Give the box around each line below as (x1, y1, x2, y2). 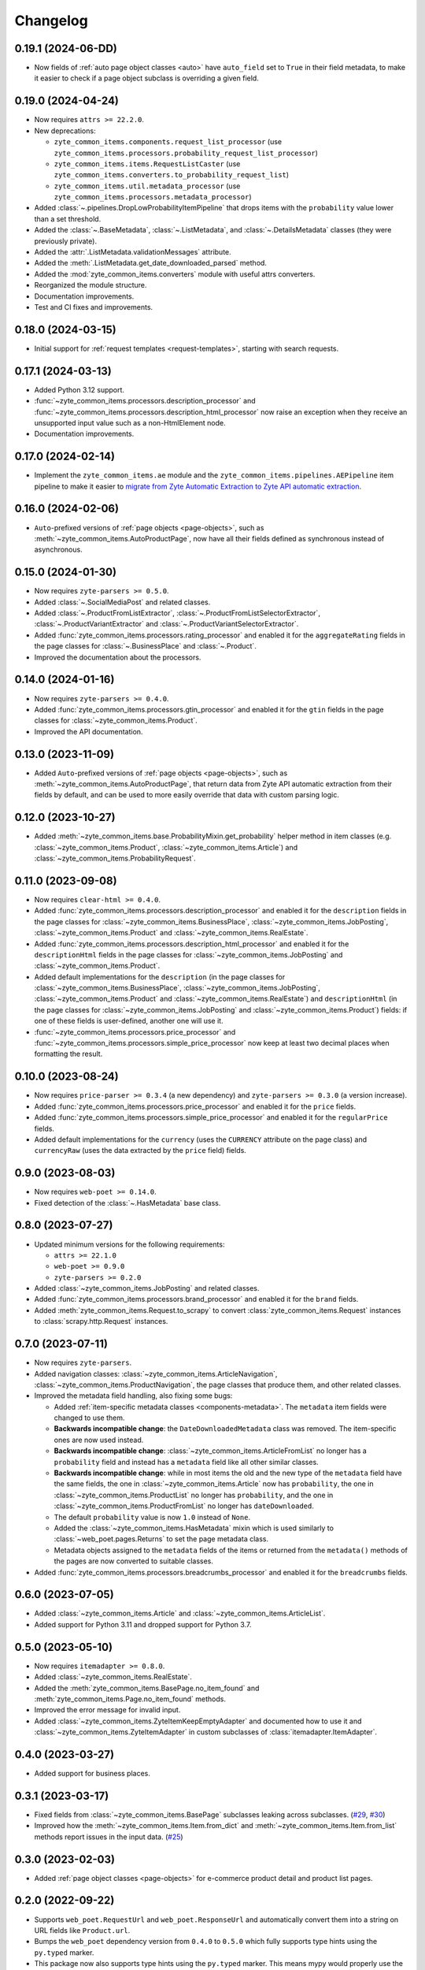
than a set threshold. (34, 214, 102, 224)
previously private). (34, 236, 98, 246)
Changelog (14, 12, 88, 29)
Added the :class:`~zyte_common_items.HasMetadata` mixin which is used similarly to (54, 1523, 334, 1533)
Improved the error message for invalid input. (34, 1705, 181, 1715)
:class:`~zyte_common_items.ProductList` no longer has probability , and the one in (54, 1490, 334, 1500)
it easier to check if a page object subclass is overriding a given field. (34, 73, 259, 83)
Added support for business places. (34, 1769, 151, 1779)
